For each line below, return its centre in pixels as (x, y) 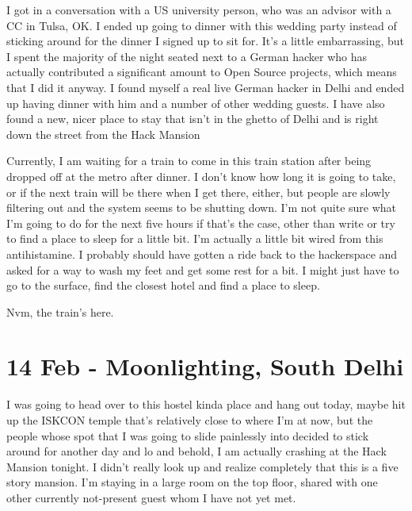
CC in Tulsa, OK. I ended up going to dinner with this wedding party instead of (202, 25)
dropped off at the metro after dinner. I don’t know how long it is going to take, (201, 176)
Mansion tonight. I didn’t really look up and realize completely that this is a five (202, 466)
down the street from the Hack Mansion (103, 134)
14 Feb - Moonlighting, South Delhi (205, 366)
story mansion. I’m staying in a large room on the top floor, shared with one (192, 482)
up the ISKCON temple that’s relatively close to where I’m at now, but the (190, 420)
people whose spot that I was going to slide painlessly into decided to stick (188, 435)
